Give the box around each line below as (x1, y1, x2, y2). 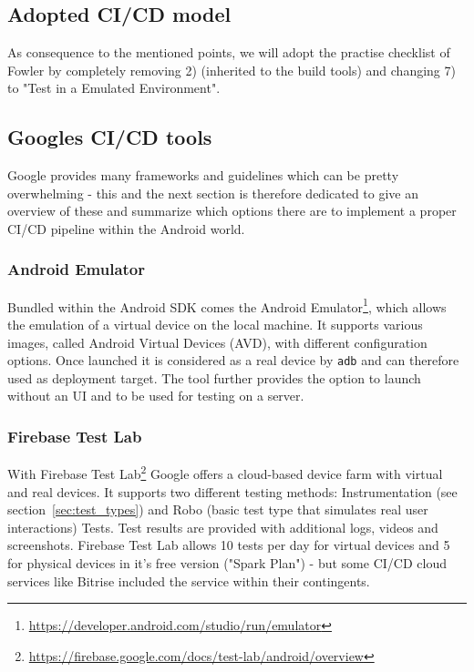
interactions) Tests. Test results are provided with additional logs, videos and (7, 517, 438, 536)
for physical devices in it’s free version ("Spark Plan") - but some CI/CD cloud (7, 553, 447, 572)
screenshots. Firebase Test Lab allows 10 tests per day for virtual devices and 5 (7, 535, 450, 555)
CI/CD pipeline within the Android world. (7, 219, 245, 238)
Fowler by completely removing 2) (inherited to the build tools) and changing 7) (7, 60, 456, 79)
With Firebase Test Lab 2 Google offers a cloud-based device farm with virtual (7, 462, 443, 483)
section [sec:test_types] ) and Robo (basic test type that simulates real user (7, 500, 428, 519)
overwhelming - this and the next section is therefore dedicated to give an (7, 183, 419, 202)
